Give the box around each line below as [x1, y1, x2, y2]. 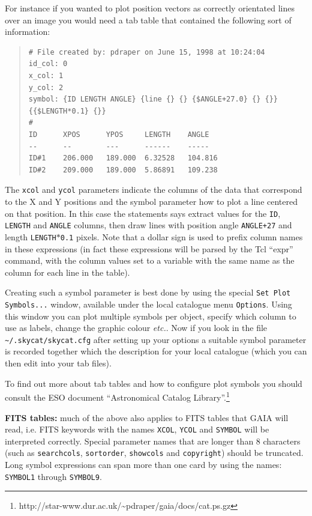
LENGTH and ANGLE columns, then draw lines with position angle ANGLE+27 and [5, 219, 292, 231]
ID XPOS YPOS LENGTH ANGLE [28, 130, 209, 139]
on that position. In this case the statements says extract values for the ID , [5, 207, 281, 219]
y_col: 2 [28, 83, 64, 92]
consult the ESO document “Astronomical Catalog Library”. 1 [5, 389, 230, 403]
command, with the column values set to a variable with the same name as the [5, 254, 295, 267]
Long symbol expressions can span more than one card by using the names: [5, 458, 282, 470]
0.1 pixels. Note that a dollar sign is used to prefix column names [60, 230, 303, 243]
